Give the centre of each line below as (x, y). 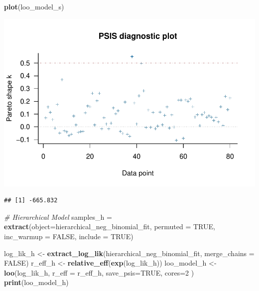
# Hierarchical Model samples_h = (58, 217)
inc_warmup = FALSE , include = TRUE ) (69, 236)
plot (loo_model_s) (34, 6)
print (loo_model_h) (36, 282)
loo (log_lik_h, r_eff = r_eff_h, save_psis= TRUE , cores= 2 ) (99, 272)
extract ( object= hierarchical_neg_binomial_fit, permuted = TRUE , (110, 226)
